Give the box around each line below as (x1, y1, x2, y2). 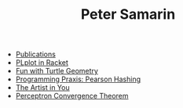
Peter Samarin (80, 5, 176, 23)
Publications (15, 49, 57, 59)
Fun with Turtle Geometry (15, 67, 98, 76)
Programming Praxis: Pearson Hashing (15, 74, 141, 84)
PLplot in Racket (15, 58, 69, 67)
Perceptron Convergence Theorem (15, 92, 129, 101)
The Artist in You (15, 83, 70, 92)
